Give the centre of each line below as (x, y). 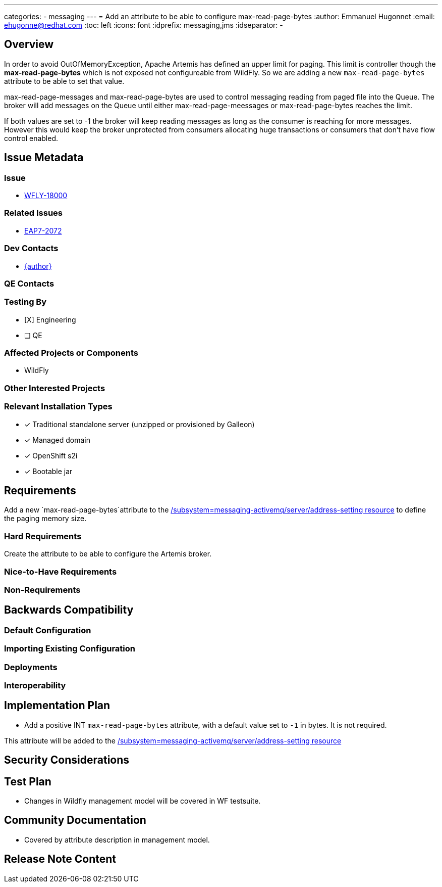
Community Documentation (75, 820)
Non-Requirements (42, 590)
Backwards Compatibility (69, 610)
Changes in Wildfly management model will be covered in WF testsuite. (143, 801)
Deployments (31, 667)
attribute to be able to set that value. (64, 81)
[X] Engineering (50, 319)
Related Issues (33, 213)
